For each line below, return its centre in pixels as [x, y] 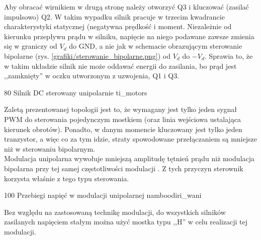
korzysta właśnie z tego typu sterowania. [67, 178]
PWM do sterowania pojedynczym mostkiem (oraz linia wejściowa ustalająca [123, 119]
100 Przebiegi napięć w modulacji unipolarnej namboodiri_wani [103, 195]
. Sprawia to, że [229, 55]
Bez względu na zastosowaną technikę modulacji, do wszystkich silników [115, 212]
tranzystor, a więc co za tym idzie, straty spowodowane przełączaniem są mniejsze [130, 139]
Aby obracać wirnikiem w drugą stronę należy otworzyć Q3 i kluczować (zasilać [126, 7]
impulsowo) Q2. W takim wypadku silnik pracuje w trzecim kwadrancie [114, 16]
